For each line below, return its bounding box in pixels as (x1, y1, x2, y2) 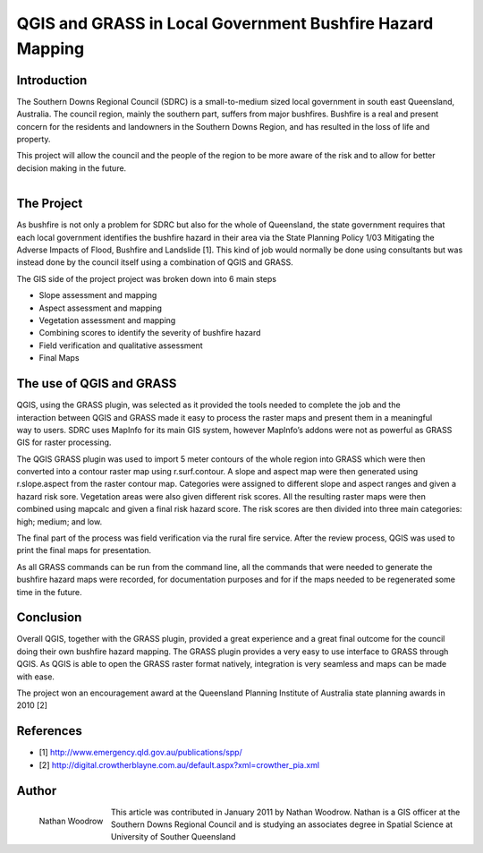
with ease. (16, 671, 55, 682)
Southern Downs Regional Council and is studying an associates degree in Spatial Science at (110, 819, 453, 830)
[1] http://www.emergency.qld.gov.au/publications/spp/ (38, 747, 243, 758)
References (16, 723, 82, 738)
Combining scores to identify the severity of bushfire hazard (38, 328, 261, 338)
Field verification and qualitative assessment (38, 340, 203, 351)
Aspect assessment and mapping (38, 303, 163, 313)
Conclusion (16, 610, 82, 626)
